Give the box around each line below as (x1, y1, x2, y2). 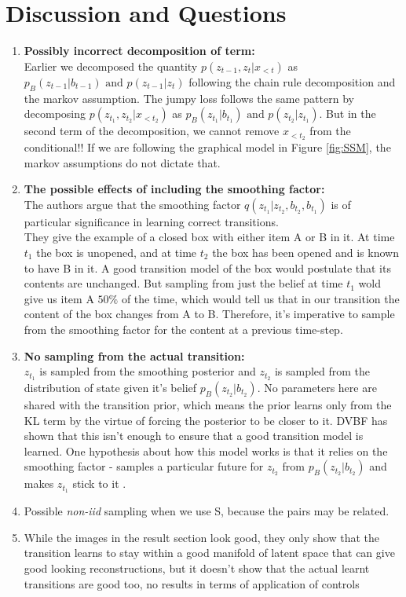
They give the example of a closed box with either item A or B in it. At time (24, 229, 395, 245)
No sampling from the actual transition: (24, 347, 245, 364)
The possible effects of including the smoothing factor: (24, 181, 325, 197)
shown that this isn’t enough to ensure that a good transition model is (24, 427, 364, 444)
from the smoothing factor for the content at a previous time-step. (24, 320, 343, 337)
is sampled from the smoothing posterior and (39, 363, 256, 379)
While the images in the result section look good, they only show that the (24, 529, 380, 545)
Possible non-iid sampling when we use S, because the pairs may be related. (24, 503, 390, 519)
